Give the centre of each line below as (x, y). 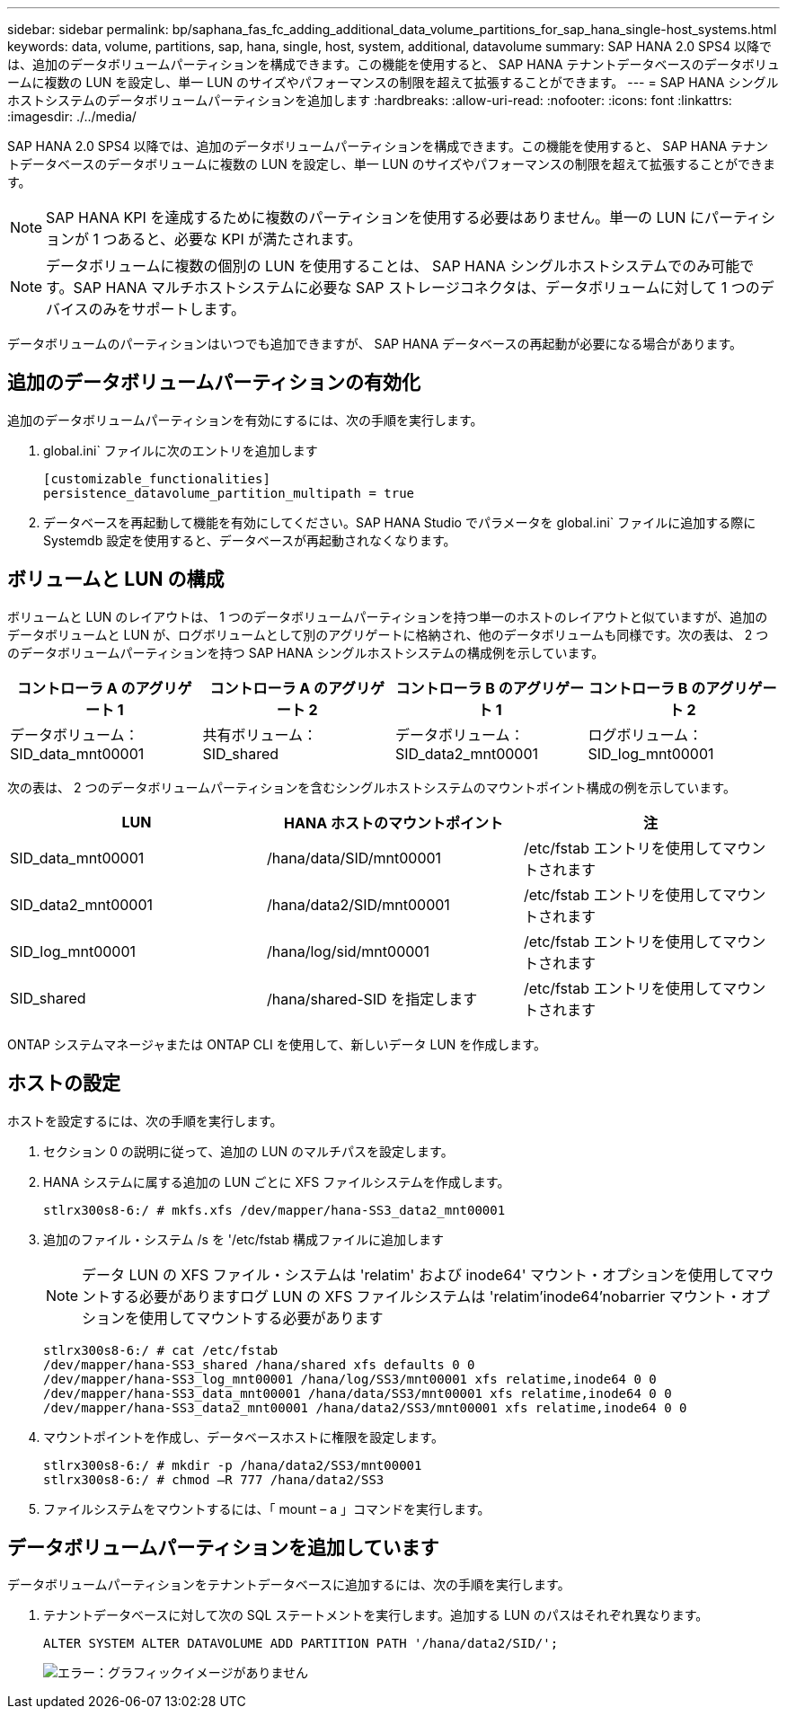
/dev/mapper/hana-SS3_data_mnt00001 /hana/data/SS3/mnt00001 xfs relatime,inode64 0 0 (358, 1393)
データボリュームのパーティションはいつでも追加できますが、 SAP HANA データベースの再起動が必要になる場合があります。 (375, 344)
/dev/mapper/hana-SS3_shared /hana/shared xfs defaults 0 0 (259, 1364)
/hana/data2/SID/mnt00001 (358, 904)
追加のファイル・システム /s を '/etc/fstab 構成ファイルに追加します (243, 1239)
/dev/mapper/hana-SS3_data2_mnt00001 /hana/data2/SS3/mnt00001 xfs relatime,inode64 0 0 (365, 1407)
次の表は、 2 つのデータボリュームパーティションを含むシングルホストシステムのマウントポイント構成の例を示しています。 (371, 787)
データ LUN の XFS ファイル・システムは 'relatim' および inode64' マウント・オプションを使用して (414, 1274)
